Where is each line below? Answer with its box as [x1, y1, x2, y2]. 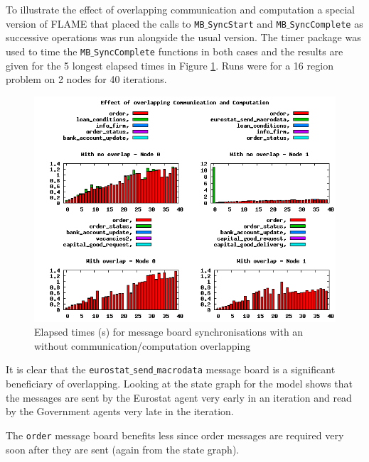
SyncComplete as [289, 16, 363, 31]
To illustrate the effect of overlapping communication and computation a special [6, 2, 355, 16]
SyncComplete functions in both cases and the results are [94, 43, 343, 58]
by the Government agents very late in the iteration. [6, 404, 234, 419]
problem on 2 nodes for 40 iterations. [6, 72, 167, 87]
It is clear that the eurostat [6, 362, 130, 377]
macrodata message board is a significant [156, 362, 336, 377]
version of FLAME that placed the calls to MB [6, 16, 205, 31]
